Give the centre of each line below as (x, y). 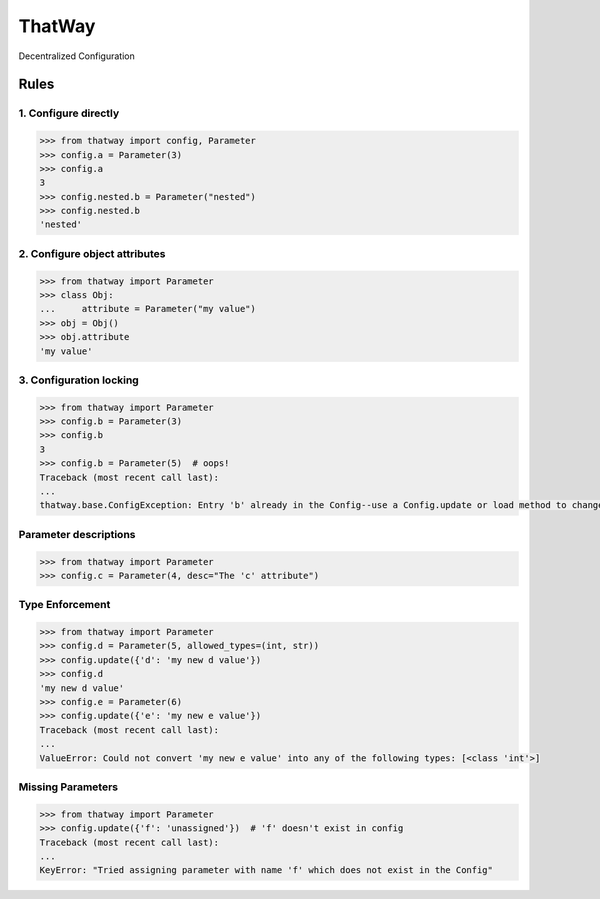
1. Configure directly (69, 113)
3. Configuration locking (78, 380)
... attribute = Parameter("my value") (148, 309)
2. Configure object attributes (92, 253)
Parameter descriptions (77, 534)
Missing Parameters (68, 787)
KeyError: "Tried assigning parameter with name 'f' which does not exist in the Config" (266, 870)
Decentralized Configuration (76, 56)
